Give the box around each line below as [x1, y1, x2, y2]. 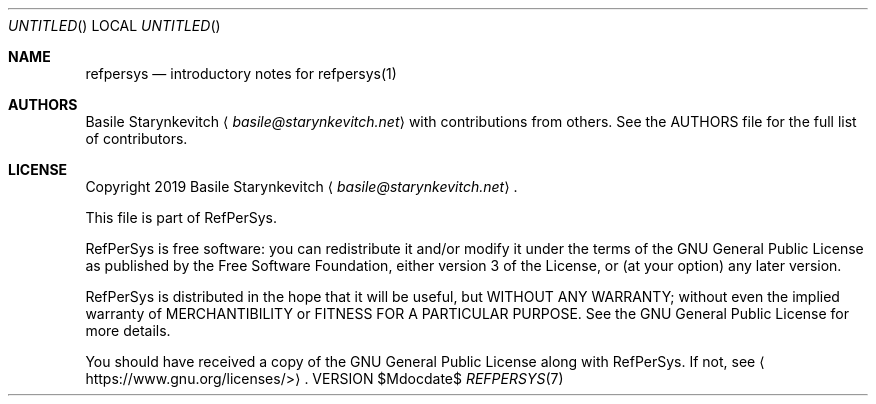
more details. [85, 322, 171, 339]
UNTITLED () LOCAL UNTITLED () [8, 17, 221, 34]
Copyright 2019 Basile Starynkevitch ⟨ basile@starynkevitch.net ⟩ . [85, 178, 518, 195]
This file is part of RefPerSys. [85, 209, 278, 226]
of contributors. [85, 130, 188, 147]
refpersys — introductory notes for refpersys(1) [85, 65, 397, 82]
